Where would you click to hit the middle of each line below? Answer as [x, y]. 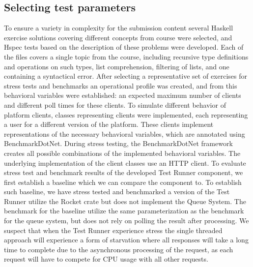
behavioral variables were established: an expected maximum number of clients [123, 95]
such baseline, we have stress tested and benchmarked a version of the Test [117, 192]
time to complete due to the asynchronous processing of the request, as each [119, 249]
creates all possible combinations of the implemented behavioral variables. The [122, 153]
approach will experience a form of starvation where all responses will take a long [126, 240]
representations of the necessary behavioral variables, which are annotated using [125, 133]
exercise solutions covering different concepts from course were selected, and [118, 37]
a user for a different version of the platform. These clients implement [109, 124]
